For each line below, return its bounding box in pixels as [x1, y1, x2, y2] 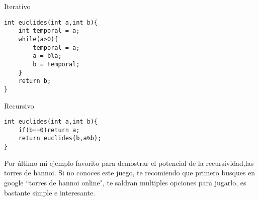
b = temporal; [33, 60, 80, 68]
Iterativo [4, 1, 31, 11]
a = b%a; [33, 52, 62, 60]
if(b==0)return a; [18, 126, 80, 134]
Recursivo [4, 100, 34, 111]
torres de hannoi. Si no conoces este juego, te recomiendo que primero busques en [4, 167, 255, 178]
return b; [18, 77, 51, 85]
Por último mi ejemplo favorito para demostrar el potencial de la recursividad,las [4, 157, 254, 168]
